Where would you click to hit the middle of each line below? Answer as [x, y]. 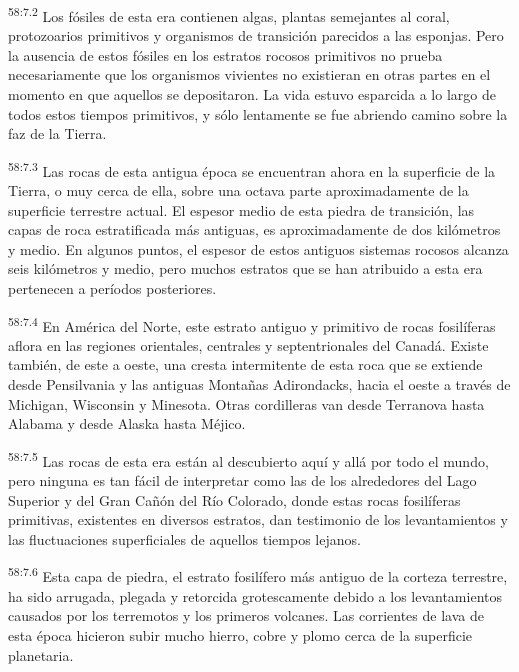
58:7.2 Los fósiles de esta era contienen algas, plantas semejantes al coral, [229, 14]
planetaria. [41, 654]
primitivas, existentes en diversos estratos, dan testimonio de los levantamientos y [258, 519]
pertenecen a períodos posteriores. [112, 288]
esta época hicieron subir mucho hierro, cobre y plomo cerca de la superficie [240, 634]
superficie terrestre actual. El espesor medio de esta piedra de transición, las [241, 209]
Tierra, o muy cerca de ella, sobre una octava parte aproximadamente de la [238, 190]
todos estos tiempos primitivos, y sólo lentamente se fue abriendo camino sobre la [258, 113]
